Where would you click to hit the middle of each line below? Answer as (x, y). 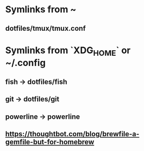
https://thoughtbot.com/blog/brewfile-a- (72, 134)
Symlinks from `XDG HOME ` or (68, 51)
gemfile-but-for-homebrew (50, 142)
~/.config (26, 63)
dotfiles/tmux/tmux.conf (45, 28)
